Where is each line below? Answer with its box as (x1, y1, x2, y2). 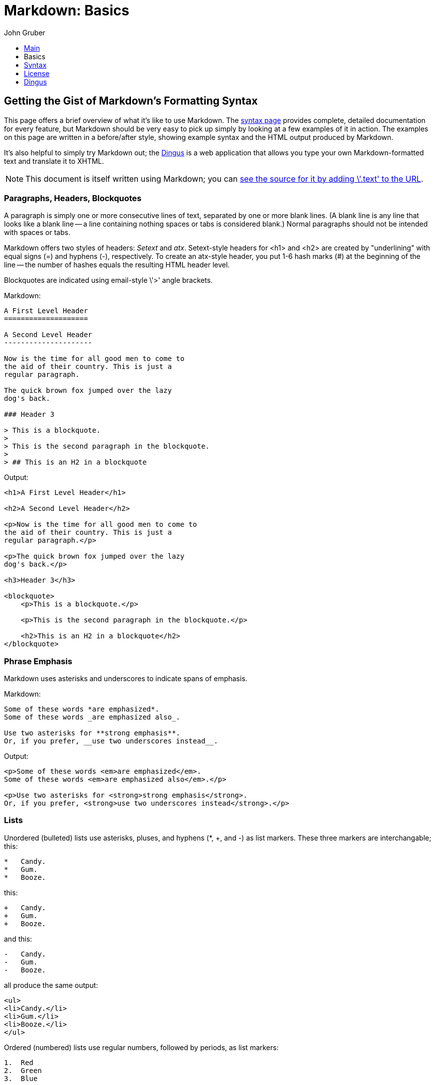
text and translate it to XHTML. (4, 156, 104, 165)
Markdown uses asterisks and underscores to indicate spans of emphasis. (4, 674, 247, 683)
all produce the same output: (4, 980, 98, 989)
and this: (4, 934, 32, 943)
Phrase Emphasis (4, 656, 73, 666)
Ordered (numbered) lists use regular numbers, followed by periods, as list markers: (4, 1043, 279, 1052)
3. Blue (4, 1074, 38, 1083)
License (24, 69, 50, 78)
